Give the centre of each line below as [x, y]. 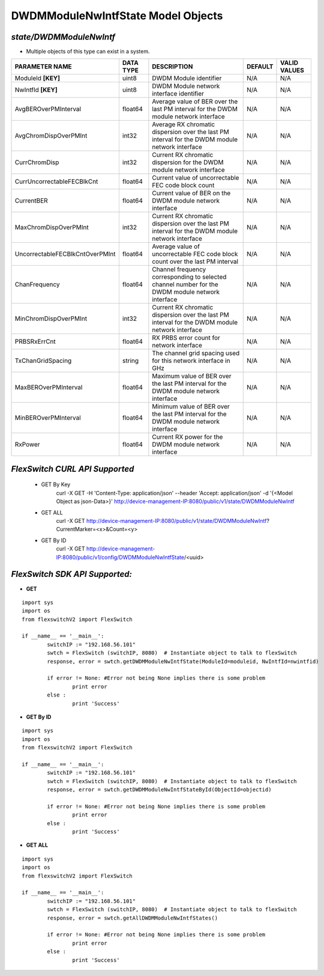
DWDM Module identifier [187, 78]
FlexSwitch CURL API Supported [73, 469]
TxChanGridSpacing [43, 361]
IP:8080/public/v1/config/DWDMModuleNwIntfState [120, 557]
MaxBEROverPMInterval [49, 388]
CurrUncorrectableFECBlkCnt [56, 181]
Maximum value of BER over [192, 376]
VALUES [292, 70]
